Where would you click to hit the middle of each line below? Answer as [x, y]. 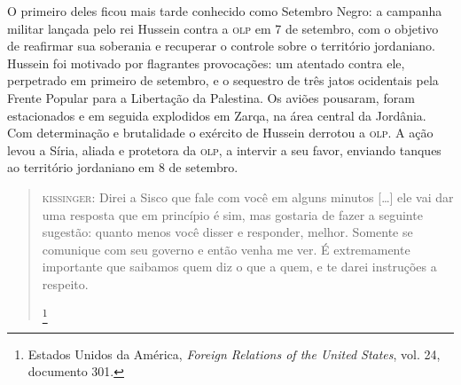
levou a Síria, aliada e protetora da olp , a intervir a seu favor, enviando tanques [224, 149]
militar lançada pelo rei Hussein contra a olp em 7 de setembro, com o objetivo [223, 28]
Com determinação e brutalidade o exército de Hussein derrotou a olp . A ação [220, 133]
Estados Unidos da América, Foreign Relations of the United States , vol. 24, [234, 354]
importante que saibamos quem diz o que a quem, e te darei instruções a [239, 267]
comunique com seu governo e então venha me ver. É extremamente [226, 249]
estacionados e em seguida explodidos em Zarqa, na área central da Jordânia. [217, 115]
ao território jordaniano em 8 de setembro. [123, 167]
